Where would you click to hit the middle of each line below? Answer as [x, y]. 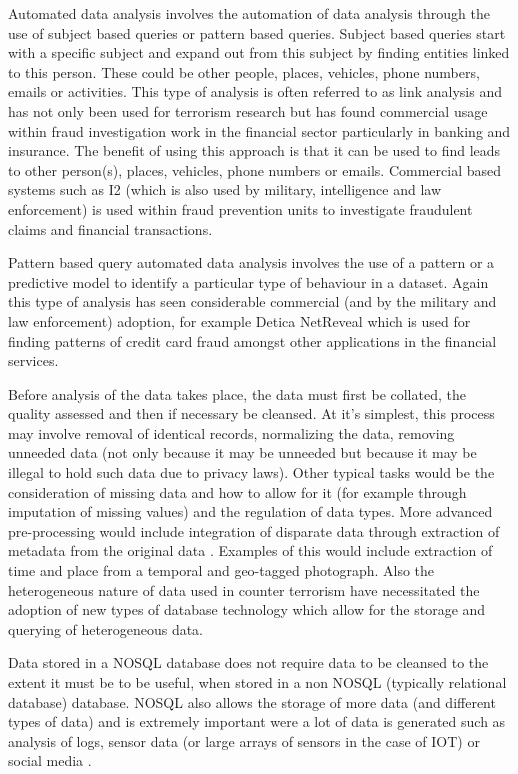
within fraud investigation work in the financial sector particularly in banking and [259, 130]
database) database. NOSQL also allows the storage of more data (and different [252, 701]
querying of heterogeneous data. [106, 628]
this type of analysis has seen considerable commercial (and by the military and [252, 301]
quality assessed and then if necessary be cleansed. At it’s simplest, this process [251, 413]
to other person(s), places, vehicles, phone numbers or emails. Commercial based [255, 169]
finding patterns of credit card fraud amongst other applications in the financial [252, 340]
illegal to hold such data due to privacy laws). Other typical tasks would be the [251, 472]
